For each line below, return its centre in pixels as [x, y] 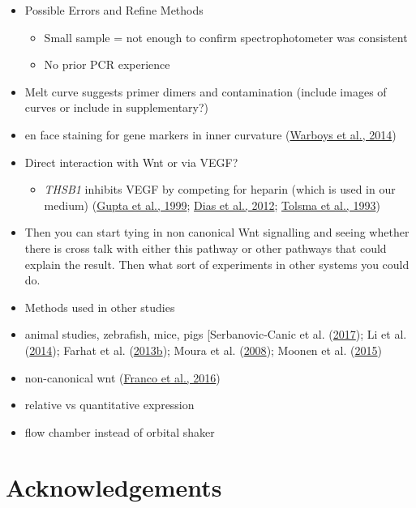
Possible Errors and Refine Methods [114, 10]
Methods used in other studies [100, 307]
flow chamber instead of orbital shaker [120, 431]
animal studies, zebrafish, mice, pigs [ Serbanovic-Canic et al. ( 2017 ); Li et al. [216, 334]
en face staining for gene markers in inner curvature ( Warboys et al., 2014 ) [210, 134]
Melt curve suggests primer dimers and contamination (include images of [206, 91]
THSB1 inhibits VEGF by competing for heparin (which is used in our [220, 189]
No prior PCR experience [107, 64]
